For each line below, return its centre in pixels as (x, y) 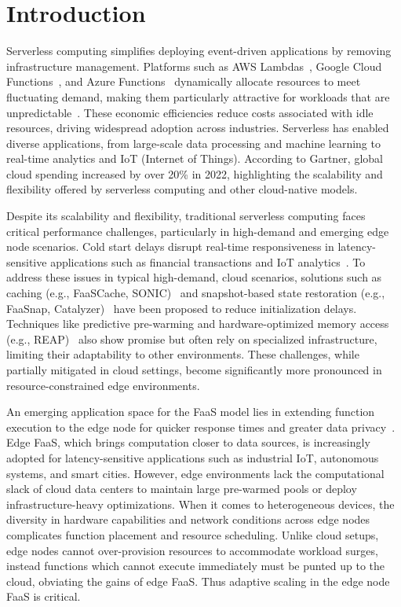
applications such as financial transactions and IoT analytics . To (208, 261)
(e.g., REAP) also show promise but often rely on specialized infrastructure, (192, 338)
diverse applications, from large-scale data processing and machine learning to (193, 143)
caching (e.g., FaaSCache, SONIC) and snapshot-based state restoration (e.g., (196, 293)
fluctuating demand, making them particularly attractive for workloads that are (198, 96)
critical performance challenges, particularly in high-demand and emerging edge (198, 231)
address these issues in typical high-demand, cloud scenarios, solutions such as (194, 277)
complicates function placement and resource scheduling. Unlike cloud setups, (193, 534)
